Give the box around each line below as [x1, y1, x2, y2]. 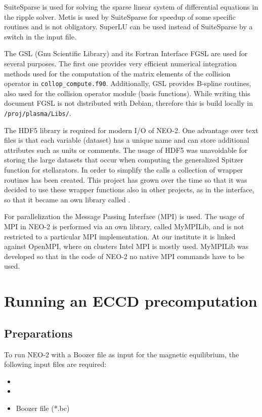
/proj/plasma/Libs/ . [4, 108, 71, 118]
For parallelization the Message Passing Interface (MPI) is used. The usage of [4, 211, 244, 222]
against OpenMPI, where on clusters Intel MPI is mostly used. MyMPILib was [4, 241, 249, 252]
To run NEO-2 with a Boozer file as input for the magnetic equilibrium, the [4, 349, 239, 359]
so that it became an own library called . [4, 194, 130, 204]
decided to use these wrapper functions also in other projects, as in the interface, [4, 184, 254, 195]
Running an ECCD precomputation [4, 290, 257, 311]
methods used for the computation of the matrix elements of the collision [4, 68, 231, 78]
